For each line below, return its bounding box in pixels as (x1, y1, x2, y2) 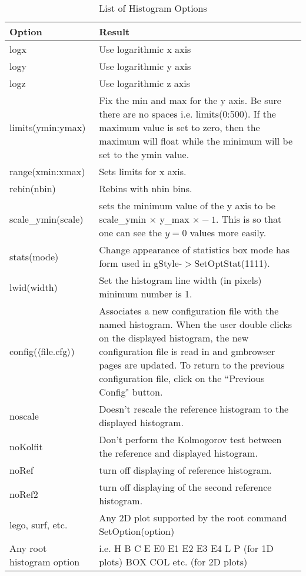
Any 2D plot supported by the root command (99, 511, 287, 524)
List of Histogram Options (99, 1, 207, 15)
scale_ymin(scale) (9, 212, 84, 226)
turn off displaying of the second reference (99, 480, 272, 494)
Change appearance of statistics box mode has (99, 243, 290, 256)
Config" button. (99, 385, 163, 398)
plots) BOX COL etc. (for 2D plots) (99, 555, 248, 568)
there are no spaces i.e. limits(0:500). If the (99, 107, 276, 120)
